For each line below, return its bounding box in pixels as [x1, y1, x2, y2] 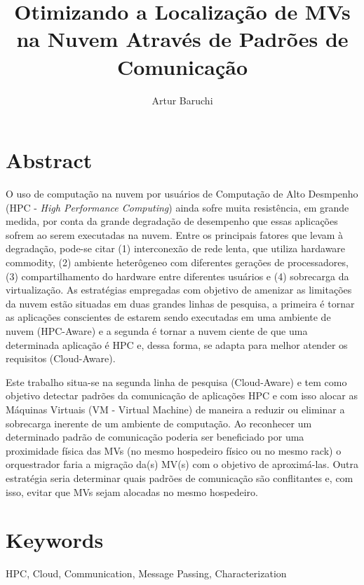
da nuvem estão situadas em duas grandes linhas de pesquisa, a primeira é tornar [6, 296, 355, 310]
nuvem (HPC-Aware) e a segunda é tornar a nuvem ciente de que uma [6, 323, 308, 338]
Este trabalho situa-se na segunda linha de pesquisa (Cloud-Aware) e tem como [6, 374, 347, 389]
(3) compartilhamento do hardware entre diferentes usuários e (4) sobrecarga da [6, 268, 349, 283]
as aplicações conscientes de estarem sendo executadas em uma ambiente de [6, 310, 331, 324]
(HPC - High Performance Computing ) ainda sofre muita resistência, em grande [6, 200, 349, 214]
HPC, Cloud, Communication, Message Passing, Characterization [6, 566, 287, 581]
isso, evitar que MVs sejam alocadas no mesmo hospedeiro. [6, 484, 258, 499]
